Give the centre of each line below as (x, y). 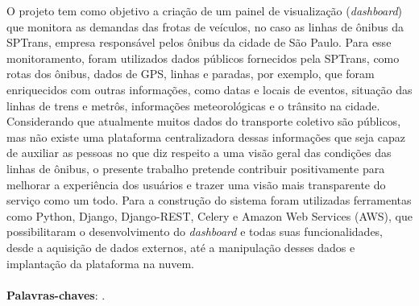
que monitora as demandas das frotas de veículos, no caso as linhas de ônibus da (205, 26)
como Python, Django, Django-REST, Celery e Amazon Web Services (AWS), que (209, 215)
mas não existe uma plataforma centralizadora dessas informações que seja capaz (206, 136)
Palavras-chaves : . (56, 294)
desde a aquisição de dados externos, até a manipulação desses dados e (181, 247)
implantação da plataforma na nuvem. (101, 263)
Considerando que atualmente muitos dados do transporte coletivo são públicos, (204, 121)
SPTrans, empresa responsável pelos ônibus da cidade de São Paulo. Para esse (199, 42)
